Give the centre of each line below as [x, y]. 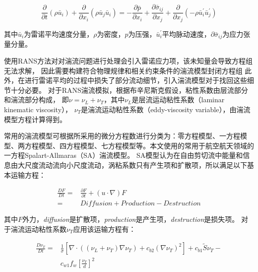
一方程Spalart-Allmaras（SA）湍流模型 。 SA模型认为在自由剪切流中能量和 [124, 155]
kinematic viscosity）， [38, 109]
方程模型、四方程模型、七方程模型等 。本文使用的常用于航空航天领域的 [139, 145]
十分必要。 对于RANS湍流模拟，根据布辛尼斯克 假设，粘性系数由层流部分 [129, 90]
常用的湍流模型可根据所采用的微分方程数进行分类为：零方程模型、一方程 [122, 136]
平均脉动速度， [186, 34]
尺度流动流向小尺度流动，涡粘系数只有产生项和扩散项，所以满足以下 [136, 165]
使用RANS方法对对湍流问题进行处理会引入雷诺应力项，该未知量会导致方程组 [129, 60]
